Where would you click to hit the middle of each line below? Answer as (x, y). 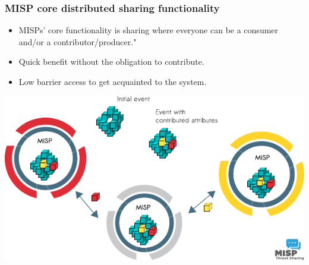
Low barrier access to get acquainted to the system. (113, 81)
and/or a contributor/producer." (78, 41)
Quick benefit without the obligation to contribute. (111, 61)
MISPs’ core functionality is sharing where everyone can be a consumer (149, 30)
